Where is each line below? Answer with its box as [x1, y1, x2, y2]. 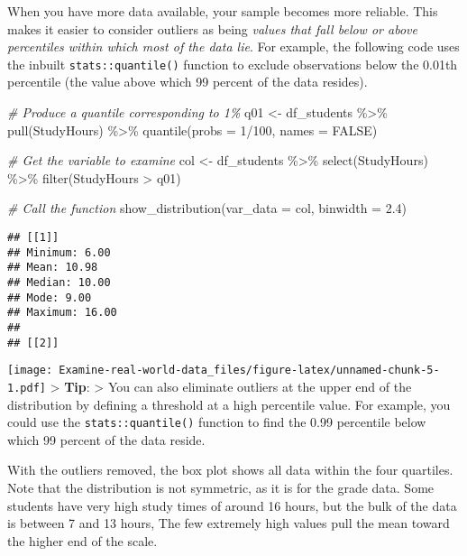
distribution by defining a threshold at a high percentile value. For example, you [7, 394, 451, 413]
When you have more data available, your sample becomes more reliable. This [7, 2, 438, 20]
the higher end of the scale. [7, 531, 158, 550]
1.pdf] [7, 381, 46, 394]
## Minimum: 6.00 [7, 246, 111, 259]
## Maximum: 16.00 [7, 306, 117, 320]
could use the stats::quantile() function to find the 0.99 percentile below [7, 412, 426, 431]
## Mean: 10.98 [7, 261, 98, 274]
